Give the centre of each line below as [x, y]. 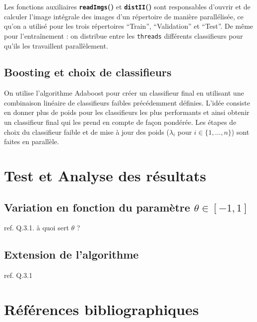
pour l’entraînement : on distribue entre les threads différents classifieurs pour [124, 35]
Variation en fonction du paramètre [97, 207]
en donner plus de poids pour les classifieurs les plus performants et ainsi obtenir [127, 112]
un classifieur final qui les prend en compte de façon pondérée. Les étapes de [120, 122]
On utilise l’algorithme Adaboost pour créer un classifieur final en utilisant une [124, 93]
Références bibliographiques [101, 309]
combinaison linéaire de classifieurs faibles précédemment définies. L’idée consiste [127, 102]
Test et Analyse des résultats [105, 176]
